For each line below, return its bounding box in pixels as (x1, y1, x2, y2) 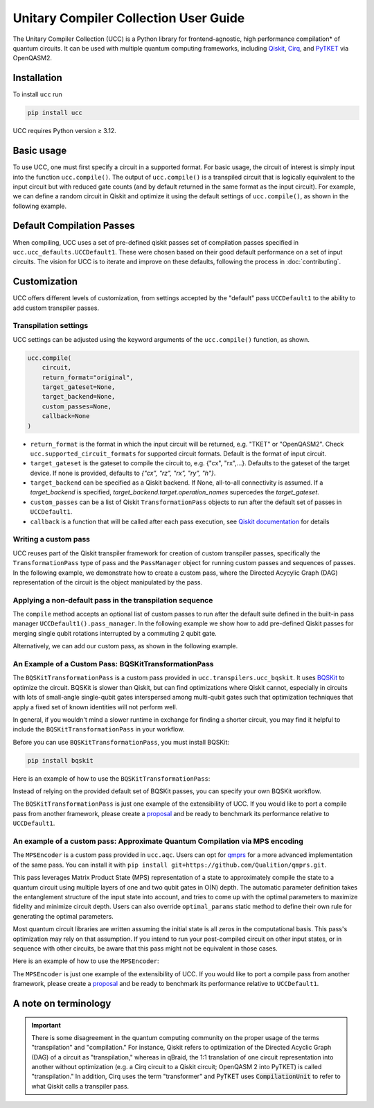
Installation (12, 72, 62, 84)
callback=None (42, 413, 90, 420)
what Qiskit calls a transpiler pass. (31, 1082, 130, 1090)
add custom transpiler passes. (12, 304, 100, 312)
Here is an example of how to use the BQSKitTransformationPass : (12, 774, 211, 783)
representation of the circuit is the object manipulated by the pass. (12, 578, 203, 586)
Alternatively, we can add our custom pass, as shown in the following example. (12, 642, 238, 650)
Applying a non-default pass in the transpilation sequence (12, 595, 213, 605)
